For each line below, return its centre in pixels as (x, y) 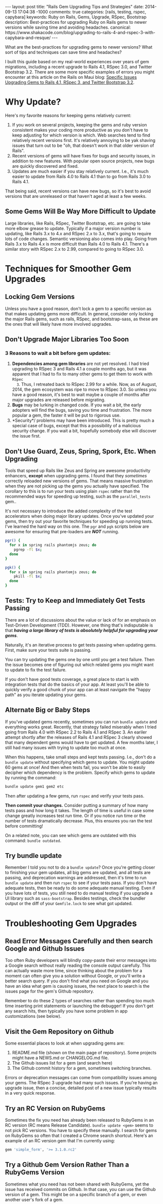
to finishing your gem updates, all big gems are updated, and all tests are (78, 872)
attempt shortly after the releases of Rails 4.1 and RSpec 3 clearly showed (79, 737)
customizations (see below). (33, 1016)
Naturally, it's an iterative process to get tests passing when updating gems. (81, 645)
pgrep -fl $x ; (28, 550)
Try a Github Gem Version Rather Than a (67, 1165)
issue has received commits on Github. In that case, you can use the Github (81, 1189)
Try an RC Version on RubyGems (55, 1108)
